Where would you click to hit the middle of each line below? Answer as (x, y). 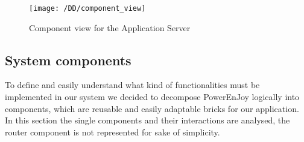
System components (68, 60)
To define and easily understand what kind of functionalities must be (132, 85)
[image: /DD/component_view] (87, 8)
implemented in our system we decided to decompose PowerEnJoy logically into (152, 97)
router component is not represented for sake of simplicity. (112, 132)
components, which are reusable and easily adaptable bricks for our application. (152, 108)
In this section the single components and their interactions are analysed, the (147, 120)
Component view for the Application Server (110, 27)
